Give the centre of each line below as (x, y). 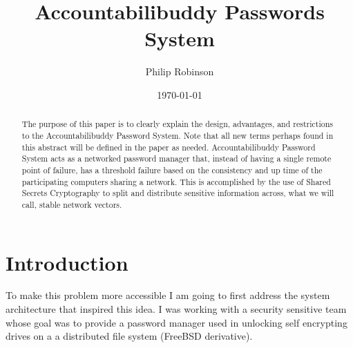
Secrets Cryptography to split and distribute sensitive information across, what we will (178, 193)
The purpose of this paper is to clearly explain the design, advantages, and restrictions (177, 124)
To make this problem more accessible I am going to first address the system (168, 295)
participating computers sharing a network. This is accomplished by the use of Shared (176, 181)
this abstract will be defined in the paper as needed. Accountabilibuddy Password (169, 147)
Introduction (67, 262)
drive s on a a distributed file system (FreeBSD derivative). (129, 336)
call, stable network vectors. (72, 204)
